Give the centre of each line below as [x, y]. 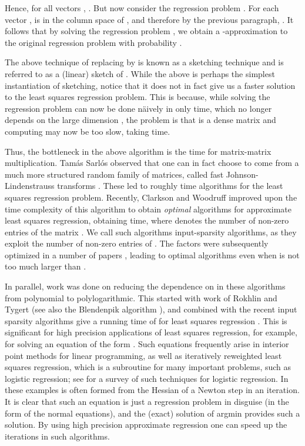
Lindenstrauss [30, 186]
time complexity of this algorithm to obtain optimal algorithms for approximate [148, 209]
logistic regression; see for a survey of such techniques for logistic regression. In [147, 378]
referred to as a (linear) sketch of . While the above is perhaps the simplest [140, 73]
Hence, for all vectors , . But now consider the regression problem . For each [142, 8]
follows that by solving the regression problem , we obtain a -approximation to [146, 31]
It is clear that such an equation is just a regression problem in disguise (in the [147, 401]
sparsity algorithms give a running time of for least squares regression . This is [146, 320]
